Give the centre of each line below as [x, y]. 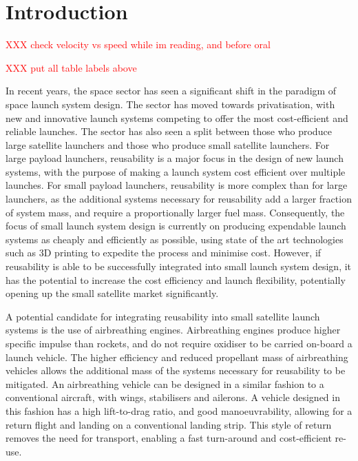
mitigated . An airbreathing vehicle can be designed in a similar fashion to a [165, 383]
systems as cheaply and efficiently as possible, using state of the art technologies [175, 239]
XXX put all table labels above [71, 67]
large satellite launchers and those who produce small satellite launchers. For [168, 144]
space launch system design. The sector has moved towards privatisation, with [170, 104]
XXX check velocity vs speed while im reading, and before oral [138, 44]
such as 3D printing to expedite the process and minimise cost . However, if [164, 253]
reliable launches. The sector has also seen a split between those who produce [169, 131]
